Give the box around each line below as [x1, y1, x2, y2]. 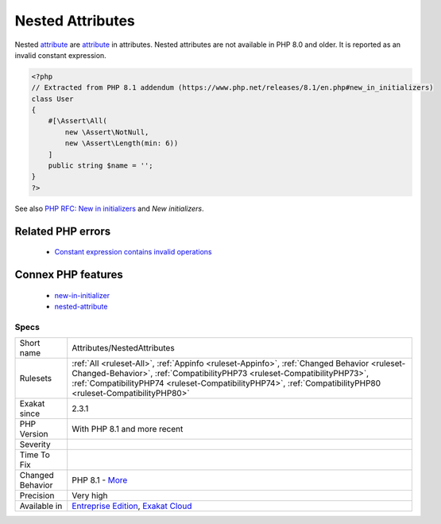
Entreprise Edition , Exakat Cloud [72, 501, 192, 512]
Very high [72, 490, 108, 501]
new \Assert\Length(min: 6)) [64, 139, 179, 148]
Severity [19, 439, 51, 450]
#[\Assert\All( [48, 116, 107, 126]
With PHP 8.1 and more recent [72, 424, 184, 435]
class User [31, 94, 74, 103]
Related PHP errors [14, 224, 111, 238]
